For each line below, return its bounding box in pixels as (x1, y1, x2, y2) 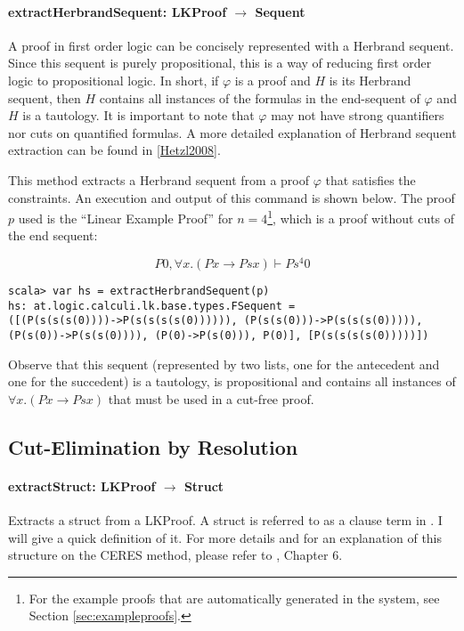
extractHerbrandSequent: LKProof (8, 2, 227, 20)
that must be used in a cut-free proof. (108, 389, 314, 408)
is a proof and (234, 70, 311, 89)
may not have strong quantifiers (271, 106, 444, 125)
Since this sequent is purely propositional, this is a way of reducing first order (8, 53, 432, 72)
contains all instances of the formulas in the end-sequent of (99, 88, 420, 107)
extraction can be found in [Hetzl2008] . (8, 141, 221, 159)
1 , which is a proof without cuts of (267, 206, 455, 227)
